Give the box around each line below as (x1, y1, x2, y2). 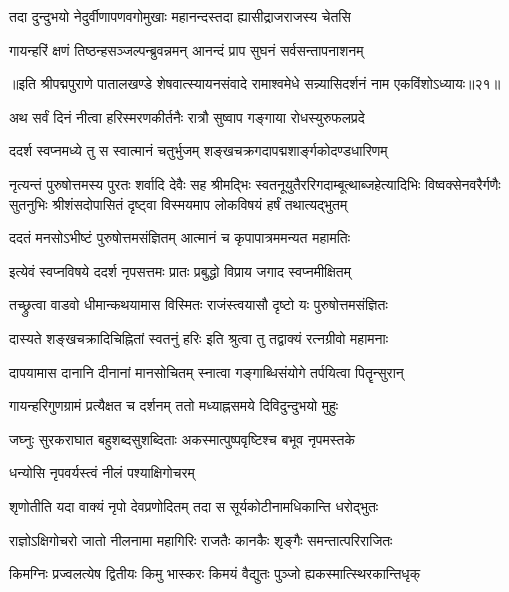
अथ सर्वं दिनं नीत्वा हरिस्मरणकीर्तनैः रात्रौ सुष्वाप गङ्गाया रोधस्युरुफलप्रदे (9, 106, 365, 127)
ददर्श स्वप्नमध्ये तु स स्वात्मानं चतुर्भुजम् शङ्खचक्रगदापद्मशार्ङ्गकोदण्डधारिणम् (9, 140, 388, 161)
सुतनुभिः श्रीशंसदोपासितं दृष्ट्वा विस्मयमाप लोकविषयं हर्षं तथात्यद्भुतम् (9, 193, 348, 214)
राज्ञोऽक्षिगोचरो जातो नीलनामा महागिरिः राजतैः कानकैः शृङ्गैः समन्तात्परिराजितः (9, 529, 393, 550)
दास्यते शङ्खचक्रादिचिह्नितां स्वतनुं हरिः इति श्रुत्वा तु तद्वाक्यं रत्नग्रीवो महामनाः (9, 327, 389, 348)
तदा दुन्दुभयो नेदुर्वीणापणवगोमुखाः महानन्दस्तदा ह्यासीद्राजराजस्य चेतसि (9, 6, 351, 26)
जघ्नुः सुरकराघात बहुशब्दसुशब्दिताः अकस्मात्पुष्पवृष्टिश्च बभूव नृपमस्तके (9, 428, 355, 449)
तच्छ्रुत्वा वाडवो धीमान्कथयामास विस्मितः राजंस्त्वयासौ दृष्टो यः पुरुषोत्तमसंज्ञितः (9, 294, 388, 315)
